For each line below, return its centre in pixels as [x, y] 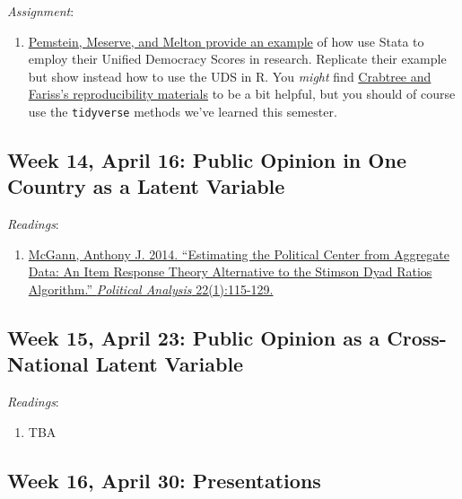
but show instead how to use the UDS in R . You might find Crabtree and [230, 76]
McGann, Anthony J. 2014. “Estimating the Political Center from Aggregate [239, 254]
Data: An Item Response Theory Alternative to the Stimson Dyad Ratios [230, 271]
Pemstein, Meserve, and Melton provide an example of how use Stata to [226, 41]
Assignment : [41, 11]
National [48, 364]
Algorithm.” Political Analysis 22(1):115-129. [151, 289]
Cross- [417, 337]
